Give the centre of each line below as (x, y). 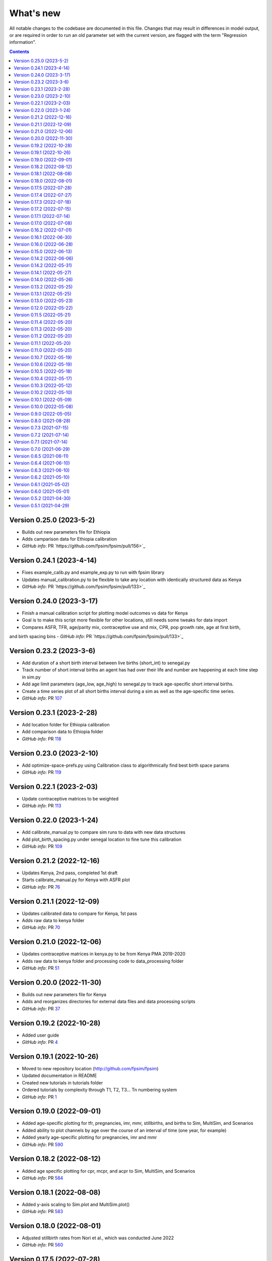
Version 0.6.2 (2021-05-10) (42, 477)
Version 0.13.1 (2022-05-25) (43, 294)
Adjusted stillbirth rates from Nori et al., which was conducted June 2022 (98, 1238)
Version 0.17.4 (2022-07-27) (43, 195)
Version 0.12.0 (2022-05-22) (43, 308)
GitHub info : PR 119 (42, 772)
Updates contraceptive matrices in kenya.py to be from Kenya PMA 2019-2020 (104, 954)
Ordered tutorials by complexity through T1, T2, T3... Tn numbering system (99, 1090)
